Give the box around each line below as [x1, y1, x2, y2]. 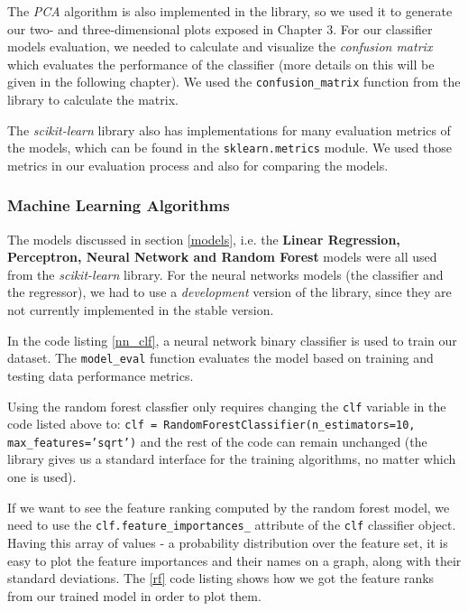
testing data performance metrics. [7, 366, 194, 384]
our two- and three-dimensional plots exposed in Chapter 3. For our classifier [7, 19, 433, 38]
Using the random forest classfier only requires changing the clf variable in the [7, 396, 446, 415]
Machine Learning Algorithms [7, 194, 230, 217]
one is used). [7, 468, 77, 486]
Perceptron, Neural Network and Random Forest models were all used [7, 247, 437, 266]
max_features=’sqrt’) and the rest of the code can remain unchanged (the [7, 431, 427, 450]
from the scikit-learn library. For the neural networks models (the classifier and [7, 264, 444, 283]
